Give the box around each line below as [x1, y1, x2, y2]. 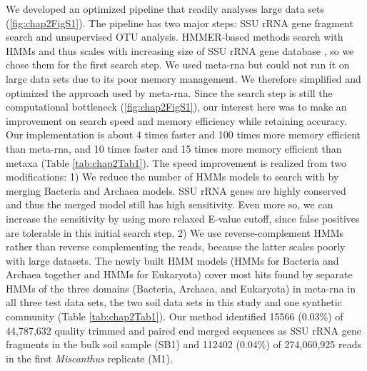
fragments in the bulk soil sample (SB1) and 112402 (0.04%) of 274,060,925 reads [6, 337, 361, 352]
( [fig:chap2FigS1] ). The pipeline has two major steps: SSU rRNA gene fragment [6, 15, 353, 30]
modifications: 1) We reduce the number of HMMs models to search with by [6, 169, 339, 184]
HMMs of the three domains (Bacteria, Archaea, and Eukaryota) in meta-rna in [6, 280, 356, 295]
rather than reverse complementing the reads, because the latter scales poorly [6, 239, 346, 254]
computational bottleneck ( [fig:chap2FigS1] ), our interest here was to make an [6, 99, 347, 114]
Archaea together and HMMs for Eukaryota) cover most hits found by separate [6, 267, 353, 282]
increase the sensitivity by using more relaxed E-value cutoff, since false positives [6, 210, 360, 225]
